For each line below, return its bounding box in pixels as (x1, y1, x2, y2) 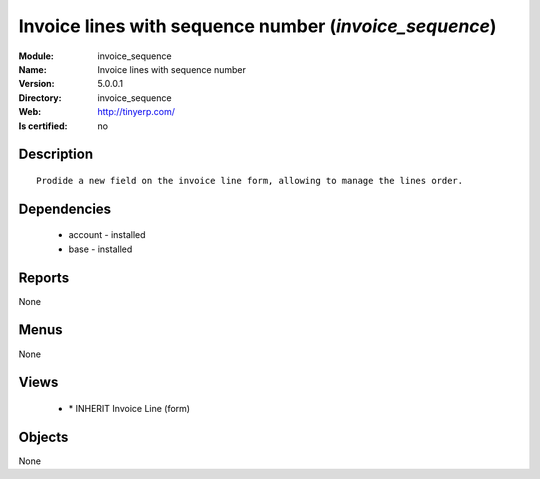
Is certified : (18, 120, 68, 132)
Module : (18, 50, 54, 62)
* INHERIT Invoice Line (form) (68, 402, 190, 414)
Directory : (18, 91, 62, 104)
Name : (18, 63, 47, 75)
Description (18, 146, 94, 163)
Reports (18, 269, 70, 286)
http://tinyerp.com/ (97, 106, 175, 118)
